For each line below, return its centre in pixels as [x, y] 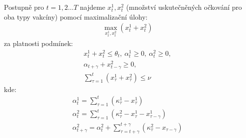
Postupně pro [24, 7]
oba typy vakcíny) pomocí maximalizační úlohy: [76, 16]
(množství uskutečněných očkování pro [184, 7]
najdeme [93, 7]
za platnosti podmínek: [39, 43]
